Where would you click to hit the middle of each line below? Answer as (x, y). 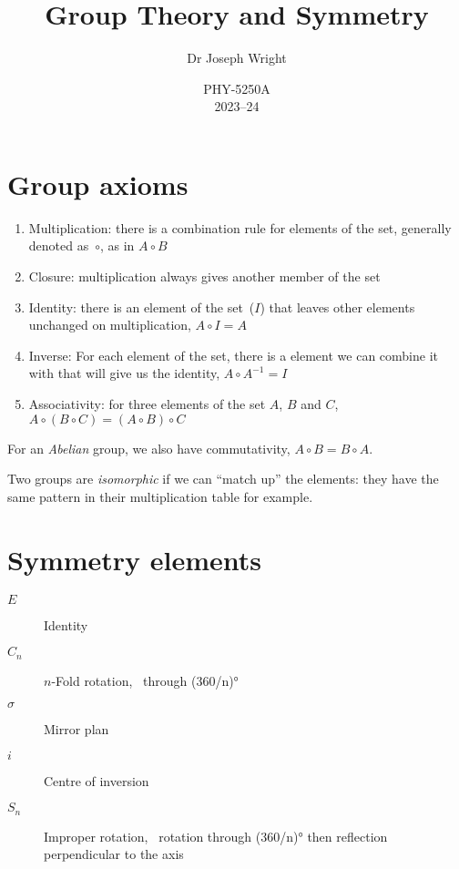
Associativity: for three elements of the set (147, 404)
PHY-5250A (237, 88)
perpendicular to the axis (114, 854)
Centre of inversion (97, 780)
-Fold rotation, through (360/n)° (145, 680)
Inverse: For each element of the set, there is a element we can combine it (233, 355)
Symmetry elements (135, 559)
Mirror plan (76, 729)
